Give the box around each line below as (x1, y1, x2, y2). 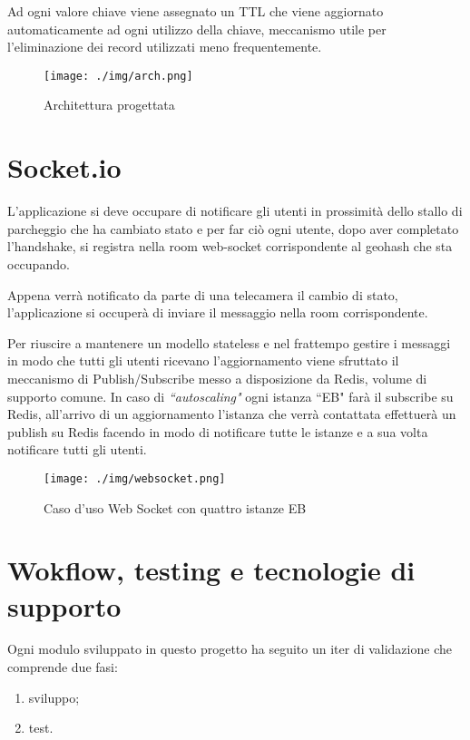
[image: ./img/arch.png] (44, 69, 193, 83)
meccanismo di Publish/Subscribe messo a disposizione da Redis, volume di (7, 368, 427, 387)
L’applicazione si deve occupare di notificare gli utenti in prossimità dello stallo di (7, 201, 463, 220)
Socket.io (7, 149, 122, 186)
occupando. (7, 254, 70, 273)
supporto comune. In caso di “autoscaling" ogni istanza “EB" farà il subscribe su (7, 386, 454, 405)
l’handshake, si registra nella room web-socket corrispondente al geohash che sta (7, 237, 453, 256)
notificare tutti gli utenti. (7, 440, 147, 459)
